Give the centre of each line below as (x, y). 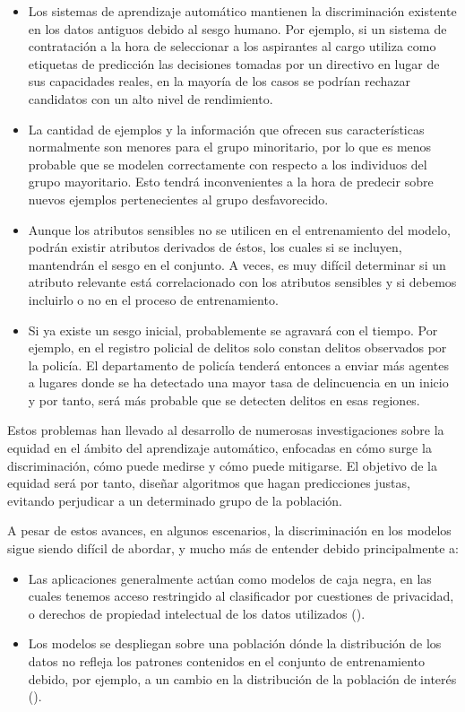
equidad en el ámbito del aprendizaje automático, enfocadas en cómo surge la (220, 448)
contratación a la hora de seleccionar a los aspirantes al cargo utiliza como (232, 46)
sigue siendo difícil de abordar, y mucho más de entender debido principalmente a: (233, 548)
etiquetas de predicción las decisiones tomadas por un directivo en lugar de (234, 63)
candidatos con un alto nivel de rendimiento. (151, 98)
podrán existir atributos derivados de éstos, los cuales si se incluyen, (215, 247)
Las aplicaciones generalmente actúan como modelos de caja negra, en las (230, 578)
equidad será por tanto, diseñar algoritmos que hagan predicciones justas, (209, 483)
